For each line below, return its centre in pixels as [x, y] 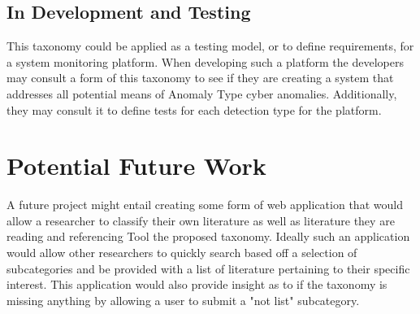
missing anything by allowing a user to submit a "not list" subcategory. [183, 300]
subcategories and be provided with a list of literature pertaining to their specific [208, 268]
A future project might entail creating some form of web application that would [205, 205]
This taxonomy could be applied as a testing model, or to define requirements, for [210, 46]
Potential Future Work [136, 166]
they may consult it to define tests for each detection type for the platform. [194, 109]
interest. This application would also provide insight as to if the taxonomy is [197, 284]
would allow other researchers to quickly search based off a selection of [182, 253]
